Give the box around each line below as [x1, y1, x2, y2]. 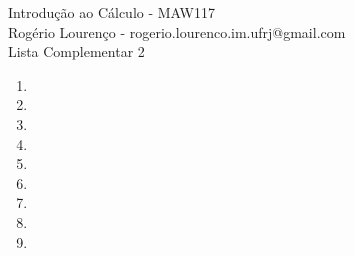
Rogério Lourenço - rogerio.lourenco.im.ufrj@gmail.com [8, 21, 346, 42]
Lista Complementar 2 [8, 41, 145, 62]
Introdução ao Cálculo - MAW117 [8, 2, 215, 22]
